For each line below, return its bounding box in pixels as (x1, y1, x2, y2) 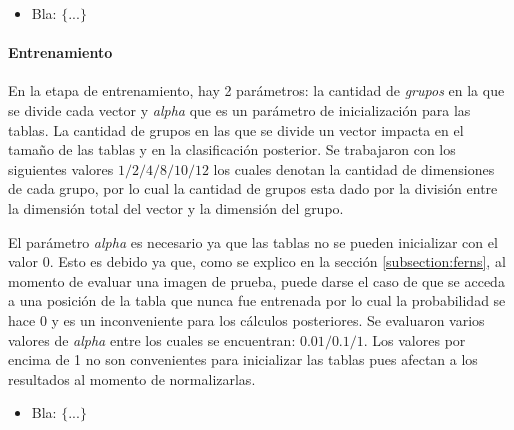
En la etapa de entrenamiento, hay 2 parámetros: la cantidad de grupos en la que (8, 80, 505, 101)
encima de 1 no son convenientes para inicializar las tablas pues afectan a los (8, 349, 478, 370)
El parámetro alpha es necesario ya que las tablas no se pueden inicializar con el (8, 231, 498, 252)
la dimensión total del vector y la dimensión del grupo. (8, 197, 344, 218)
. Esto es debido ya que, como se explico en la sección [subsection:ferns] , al (49, 251, 506, 272)
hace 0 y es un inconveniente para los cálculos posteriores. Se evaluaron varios (8, 309, 485, 330)
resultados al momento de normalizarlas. (8, 368, 256, 389)
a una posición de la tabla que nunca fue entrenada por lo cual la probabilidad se (8, 290, 506, 311)
